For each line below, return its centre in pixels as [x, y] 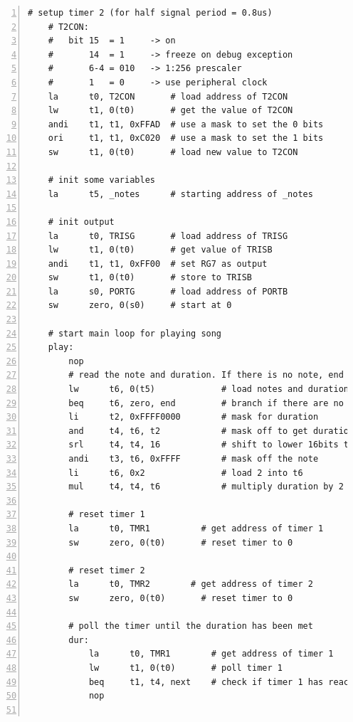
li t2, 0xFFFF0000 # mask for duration [194, 417]
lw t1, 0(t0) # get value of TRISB [160, 250]
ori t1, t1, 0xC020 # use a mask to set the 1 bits [186, 138]
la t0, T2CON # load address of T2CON [168, 96]
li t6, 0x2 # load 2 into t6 [186, 473]
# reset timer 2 [107, 570]
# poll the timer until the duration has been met [191, 626]
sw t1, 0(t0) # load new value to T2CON [173, 152]
